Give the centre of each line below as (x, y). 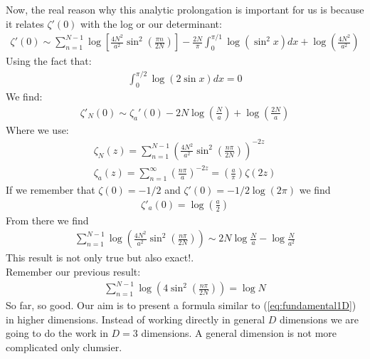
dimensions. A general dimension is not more (239, 333)
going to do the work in (57, 333)
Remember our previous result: (73, 272)
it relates (25, 23)
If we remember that (51, 190)
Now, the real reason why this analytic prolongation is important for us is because (185, 9)
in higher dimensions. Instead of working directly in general (136, 319)
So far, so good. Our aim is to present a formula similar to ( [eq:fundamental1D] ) (181, 305)
